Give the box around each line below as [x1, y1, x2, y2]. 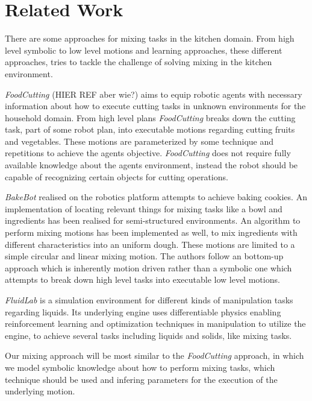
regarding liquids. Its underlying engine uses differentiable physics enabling [5, 305, 281, 318]
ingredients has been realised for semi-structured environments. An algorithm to [5, 214, 301, 227]
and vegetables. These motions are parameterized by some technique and [5, 134, 274, 147]
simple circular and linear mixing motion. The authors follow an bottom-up [5, 250, 284, 262]
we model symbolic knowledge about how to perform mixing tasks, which [5, 361, 275, 373]
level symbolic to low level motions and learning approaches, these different [5, 43, 282, 56]
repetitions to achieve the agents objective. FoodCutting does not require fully [5, 147, 291, 159]
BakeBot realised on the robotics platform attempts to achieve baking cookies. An [5, 191, 307, 203]
